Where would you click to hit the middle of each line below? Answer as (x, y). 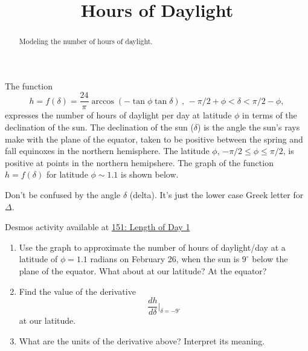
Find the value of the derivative (77, 291)
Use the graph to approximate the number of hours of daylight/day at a (152, 247)
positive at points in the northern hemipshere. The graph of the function (139, 162)
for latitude (67, 174)
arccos (103, 101)
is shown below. (150, 174)
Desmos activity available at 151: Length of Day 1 (98, 227)
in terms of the (270, 115)
